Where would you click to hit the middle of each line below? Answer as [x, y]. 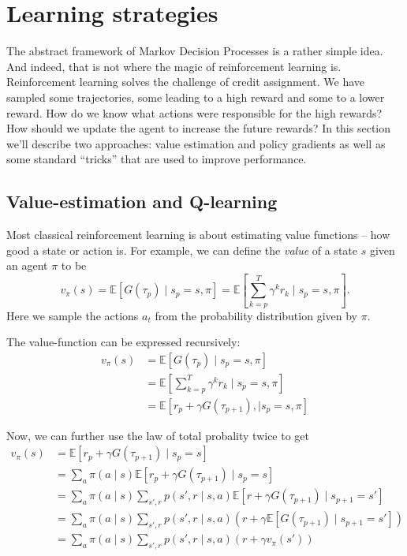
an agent [27, 265]
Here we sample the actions [73, 315]
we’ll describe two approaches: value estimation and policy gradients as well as [196, 143]
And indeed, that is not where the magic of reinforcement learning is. [174, 66]
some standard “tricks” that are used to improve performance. [157, 159]
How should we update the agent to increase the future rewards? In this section [199, 128]
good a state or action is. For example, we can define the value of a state [182, 250]
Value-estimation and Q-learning [142, 202]
